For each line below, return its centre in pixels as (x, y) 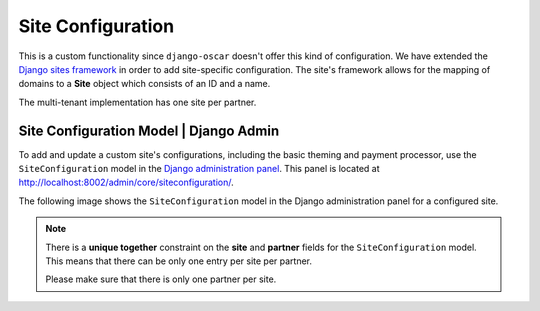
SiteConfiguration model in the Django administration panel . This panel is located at (199, 169)
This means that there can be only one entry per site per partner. (179, 261)
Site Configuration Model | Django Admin (149, 130)
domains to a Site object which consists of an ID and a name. (144, 84)
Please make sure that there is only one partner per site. (161, 279)
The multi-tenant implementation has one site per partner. (137, 102)
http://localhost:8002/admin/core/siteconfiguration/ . (126, 182)
